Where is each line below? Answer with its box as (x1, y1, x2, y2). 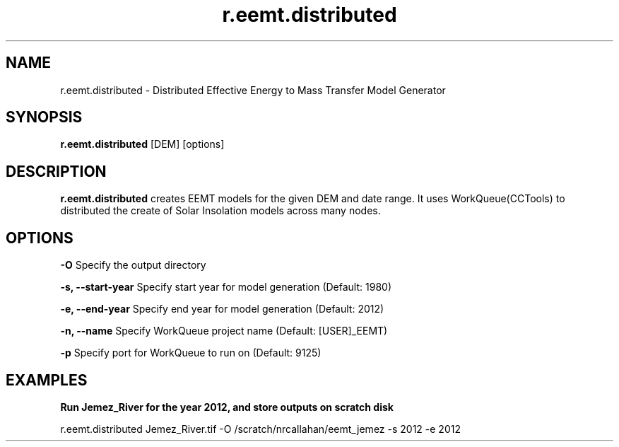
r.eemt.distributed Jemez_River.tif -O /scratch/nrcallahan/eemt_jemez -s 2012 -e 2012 (60, 422, 461, 435)
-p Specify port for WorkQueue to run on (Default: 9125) (60, 347, 322, 359)
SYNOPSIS (6, 108, 83, 127)
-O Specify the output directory (60, 259, 206, 272)
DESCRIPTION (6, 162, 107, 180)
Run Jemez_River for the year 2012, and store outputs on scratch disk (60, 400, 394, 413)
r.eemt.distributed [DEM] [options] (60, 138, 225, 151)
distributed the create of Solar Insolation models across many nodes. (60, 204, 381, 217)
